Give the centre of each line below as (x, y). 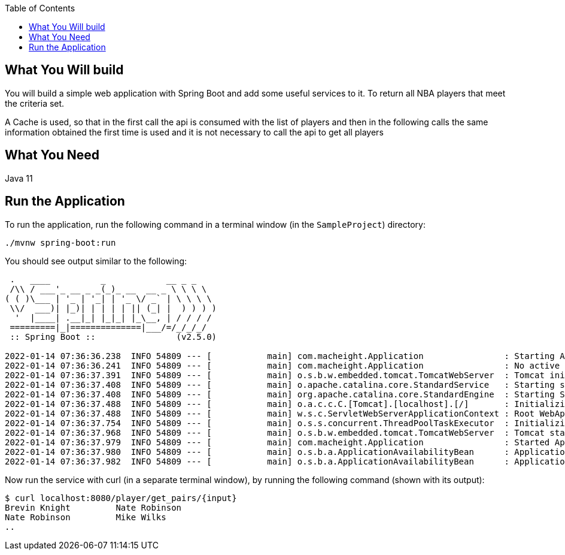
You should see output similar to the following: (96, 261)
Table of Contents (40, 8)
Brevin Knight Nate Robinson (93, 507)
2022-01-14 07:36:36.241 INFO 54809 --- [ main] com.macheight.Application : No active (282, 365)
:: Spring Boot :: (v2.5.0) (113, 337)
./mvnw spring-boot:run (60, 242)
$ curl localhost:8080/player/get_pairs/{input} (121, 498)
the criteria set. (35, 103)
